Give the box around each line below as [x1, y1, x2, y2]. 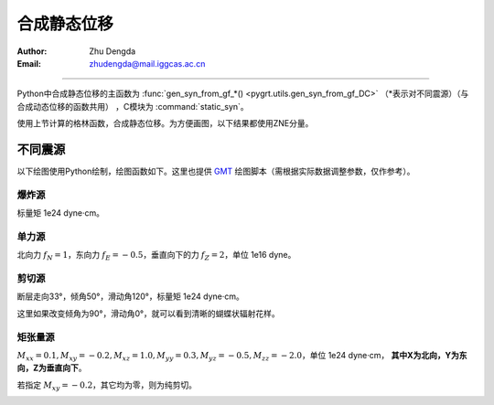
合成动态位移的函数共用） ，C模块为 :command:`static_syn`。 [16, 101, 249, 112]
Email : [16, 58, 41, 69]
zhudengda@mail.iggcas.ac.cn [89, 58, 206, 69]
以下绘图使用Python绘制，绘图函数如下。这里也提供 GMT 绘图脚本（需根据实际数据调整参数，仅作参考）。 [16, 165, 415, 177]
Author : [16, 46, 48, 57]
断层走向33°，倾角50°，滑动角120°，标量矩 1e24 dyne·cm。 [16, 291, 244, 302]
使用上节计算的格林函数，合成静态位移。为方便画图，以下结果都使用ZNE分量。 [16, 118, 314, 129]
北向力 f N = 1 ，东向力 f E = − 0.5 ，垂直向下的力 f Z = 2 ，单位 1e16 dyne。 [16, 250, 296, 262]
